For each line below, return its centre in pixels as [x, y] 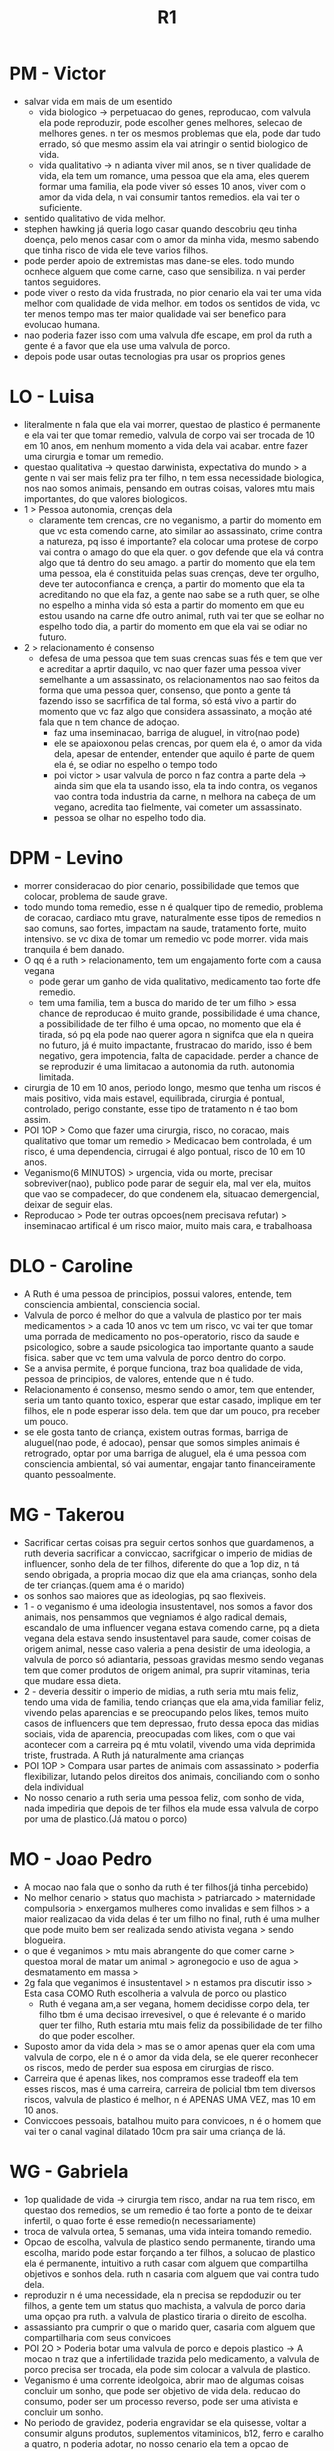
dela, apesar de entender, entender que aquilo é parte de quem [184, 753]
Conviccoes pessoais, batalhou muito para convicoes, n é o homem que [172, 2120]
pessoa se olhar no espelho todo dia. [130, 817]
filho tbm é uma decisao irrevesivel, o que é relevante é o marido [172, 2014]
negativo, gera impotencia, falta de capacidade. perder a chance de [178, 1055]
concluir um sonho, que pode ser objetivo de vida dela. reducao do [162, 2390]
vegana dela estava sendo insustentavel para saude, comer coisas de [167, 1638]
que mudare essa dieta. [72, 1680]
